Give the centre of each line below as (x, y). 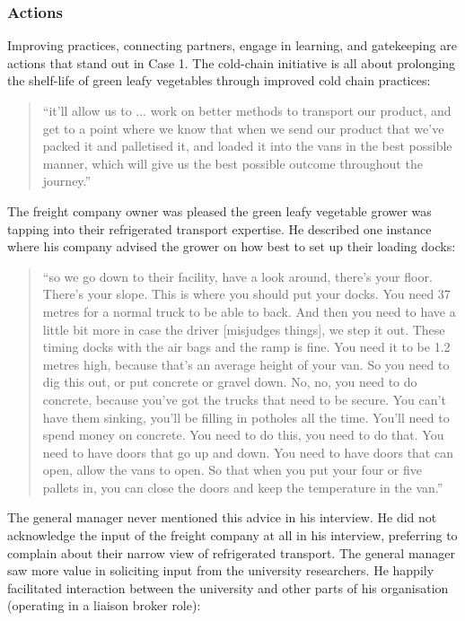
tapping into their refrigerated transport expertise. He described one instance (219, 228)
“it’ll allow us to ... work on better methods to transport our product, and (247, 110)
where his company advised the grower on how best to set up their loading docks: (232, 246)
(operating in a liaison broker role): (104, 605)
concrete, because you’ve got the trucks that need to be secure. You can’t (244, 399)
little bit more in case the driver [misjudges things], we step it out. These (244, 329)
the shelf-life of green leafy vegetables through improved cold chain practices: (219, 80)
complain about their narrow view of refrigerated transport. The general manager (232, 552)
